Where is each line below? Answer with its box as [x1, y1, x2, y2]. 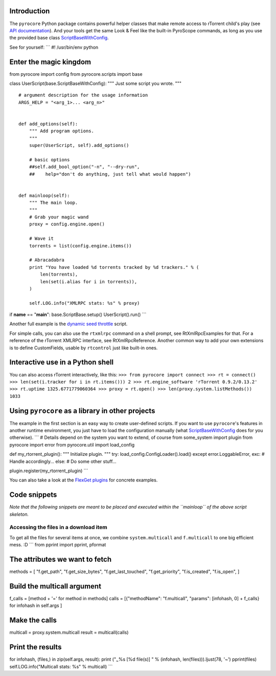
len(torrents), [40, 271, 78, 278]
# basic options [29, 157, 70, 162]
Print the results [9, 643, 62, 651]
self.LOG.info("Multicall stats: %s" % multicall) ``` [9, 663, 113, 669]
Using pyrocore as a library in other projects [9, 406, 155, 415]
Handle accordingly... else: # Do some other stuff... [9, 458, 117, 464]
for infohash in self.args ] [9, 602, 62, 609]
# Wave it [29, 236, 54, 242]
